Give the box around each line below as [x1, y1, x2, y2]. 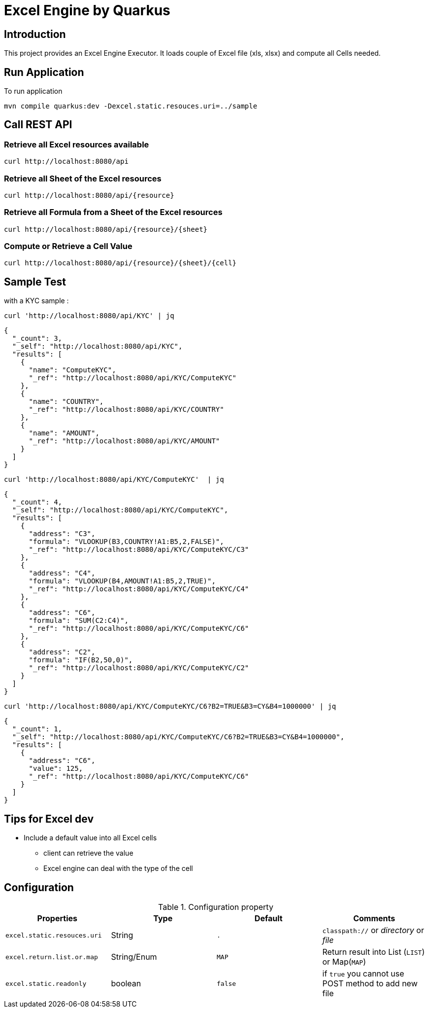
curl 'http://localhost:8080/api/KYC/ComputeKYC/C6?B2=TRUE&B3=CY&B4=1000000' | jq [4, 702, 336, 711]
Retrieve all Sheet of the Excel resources [4, 173, 162, 183]
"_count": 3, [12, 334, 63, 343]
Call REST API [4, 118, 72, 131]
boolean [111, 978, 141, 989]
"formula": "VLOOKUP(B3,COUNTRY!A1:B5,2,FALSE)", [29, 538, 224, 546]
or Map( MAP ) [322, 957, 366, 967]
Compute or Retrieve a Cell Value [4, 241, 132, 252]
